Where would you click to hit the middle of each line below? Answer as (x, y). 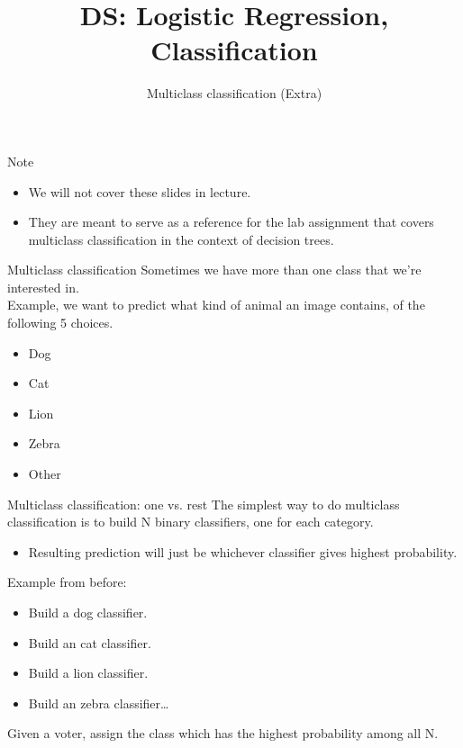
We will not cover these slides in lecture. (140, 191)
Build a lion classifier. (88, 673)
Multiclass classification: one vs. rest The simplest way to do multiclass (204, 504)
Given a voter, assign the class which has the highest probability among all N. (223, 733)
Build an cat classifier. (90, 642)
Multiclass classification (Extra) (234, 93)
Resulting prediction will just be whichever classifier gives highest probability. (243, 551)
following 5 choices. (60, 323)
